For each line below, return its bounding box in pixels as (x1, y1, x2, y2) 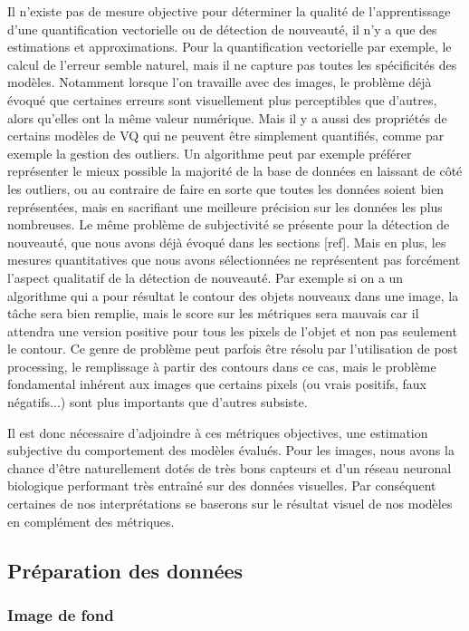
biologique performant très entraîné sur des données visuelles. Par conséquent (7, 476, 436, 495)
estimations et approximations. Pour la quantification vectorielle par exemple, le (7, 37, 452, 56)
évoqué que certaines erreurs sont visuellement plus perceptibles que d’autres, (7, 90, 437, 109)
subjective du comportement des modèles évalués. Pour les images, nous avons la (7, 441, 455, 460)
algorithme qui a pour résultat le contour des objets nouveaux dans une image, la (7, 286, 459, 305)
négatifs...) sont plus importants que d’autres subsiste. (7, 393, 308, 412)
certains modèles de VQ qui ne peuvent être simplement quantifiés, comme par (7, 126, 445, 145)
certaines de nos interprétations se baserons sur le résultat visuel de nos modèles (7, 494, 453, 513)
